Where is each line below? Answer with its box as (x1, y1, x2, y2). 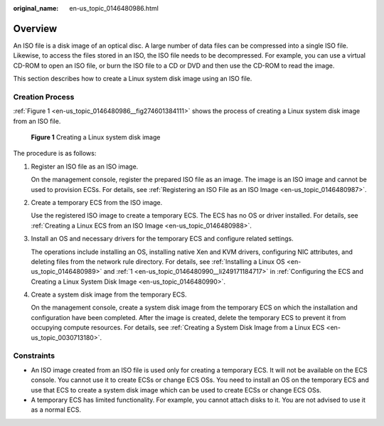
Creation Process (13, 92, 75, 102)
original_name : (13, 4, 59, 12)
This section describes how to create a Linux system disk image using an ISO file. (13, 75, 252, 83)
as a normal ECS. (31, 405, 82, 414)
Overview (13, 22, 58, 35)
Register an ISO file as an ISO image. (31, 162, 139, 171)
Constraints (13, 351, 55, 361)
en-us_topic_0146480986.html (69, 4, 159, 12)
